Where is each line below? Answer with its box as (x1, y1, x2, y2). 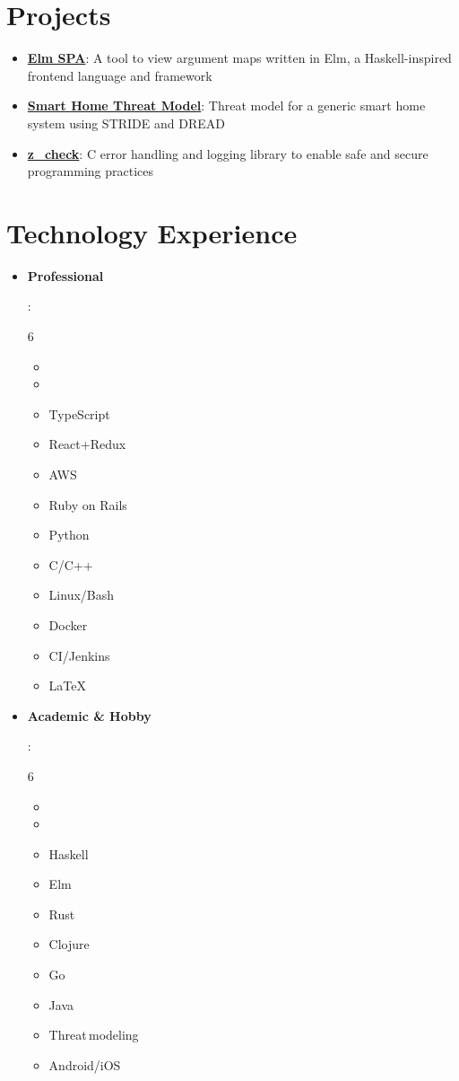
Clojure (48, 935, 90, 954)
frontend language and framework (27, 66, 212, 84)
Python (48, 525, 90, 544)
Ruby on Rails (48, 495, 127, 514)
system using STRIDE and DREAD (27, 113, 225, 132)
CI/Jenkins (48, 646, 110, 664)
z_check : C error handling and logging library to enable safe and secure (27, 144, 429, 163)
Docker (48, 615, 88, 634)
